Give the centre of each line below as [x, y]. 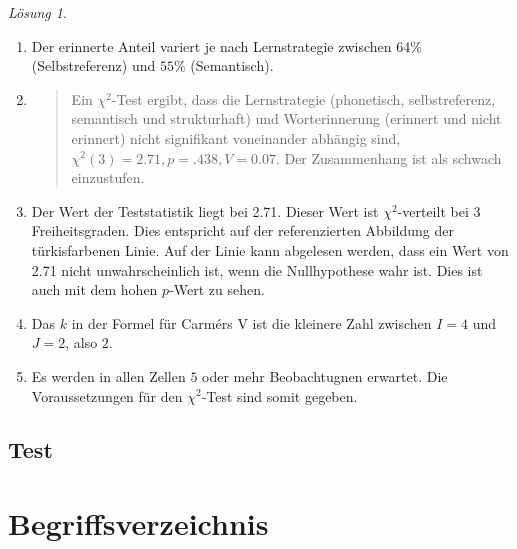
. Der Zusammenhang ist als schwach [388, 157]
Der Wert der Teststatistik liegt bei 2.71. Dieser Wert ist [205, 210]
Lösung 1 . [37, 12]
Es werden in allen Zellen [108, 375]
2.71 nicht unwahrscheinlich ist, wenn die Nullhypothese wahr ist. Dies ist [257, 269]
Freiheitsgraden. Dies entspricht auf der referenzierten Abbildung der [242, 230]
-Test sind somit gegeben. [279, 395]
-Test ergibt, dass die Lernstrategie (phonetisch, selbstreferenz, [303, 98]
